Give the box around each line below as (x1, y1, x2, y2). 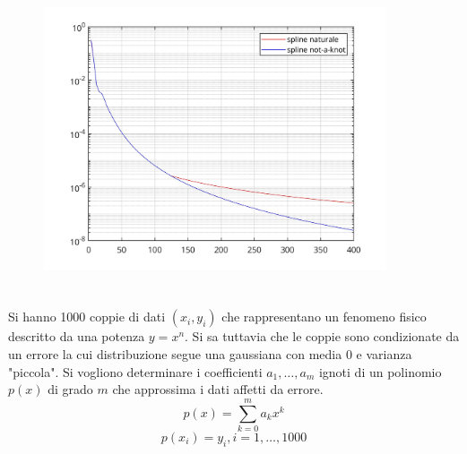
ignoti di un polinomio (318, 362, 442, 381)
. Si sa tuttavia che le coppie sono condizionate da (185, 327, 460, 346)
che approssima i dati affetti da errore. (112, 380, 324, 398)
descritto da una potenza (8, 327, 145, 346)
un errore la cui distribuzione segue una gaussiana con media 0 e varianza (8, 345, 412, 364)
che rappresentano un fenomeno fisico (221, 307, 427, 326)
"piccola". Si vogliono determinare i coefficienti (8, 362, 263, 381)
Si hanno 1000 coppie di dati (8, 307, 166, 326)
